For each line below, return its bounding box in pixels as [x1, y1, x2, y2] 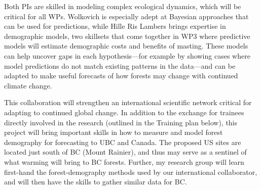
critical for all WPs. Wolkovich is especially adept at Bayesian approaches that [4, 11, 249, 21]
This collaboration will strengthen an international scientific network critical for [4, 97, 252, 108]
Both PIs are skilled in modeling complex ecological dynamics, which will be [4, 1, 241, 11]
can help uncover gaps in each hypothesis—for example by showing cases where [4, 50, 250, 61]
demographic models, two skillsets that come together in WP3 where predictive [4, 30, 250, 41]
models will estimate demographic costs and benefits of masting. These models [4, 40, 248, 51]
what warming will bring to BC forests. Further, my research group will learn [4, 156, 244, 167]
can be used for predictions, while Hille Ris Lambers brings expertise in [4, 21, 226, 31]
